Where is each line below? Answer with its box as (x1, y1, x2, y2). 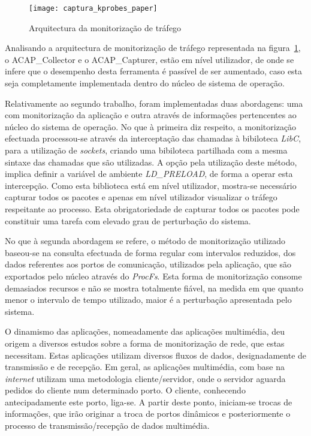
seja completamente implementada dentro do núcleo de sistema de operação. (5, 77, 285, 89)
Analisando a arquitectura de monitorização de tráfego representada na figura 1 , (5, 41, 301, 54)
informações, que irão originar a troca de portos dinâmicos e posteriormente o (5, 407, 291, 420)
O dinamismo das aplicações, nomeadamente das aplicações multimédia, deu (5, 325, 285, 338)
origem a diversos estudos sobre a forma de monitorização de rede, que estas (5, 336, 285, 349)
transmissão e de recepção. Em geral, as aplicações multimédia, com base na (5, 360, 285, 373)
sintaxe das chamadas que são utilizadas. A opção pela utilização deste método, (5, 155, 297, 168)
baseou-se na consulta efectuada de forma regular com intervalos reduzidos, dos (5, 246, 296, 258)
